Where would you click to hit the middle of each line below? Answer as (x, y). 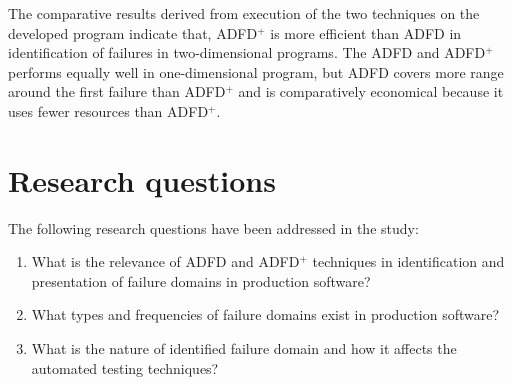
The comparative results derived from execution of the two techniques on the (244, 13)
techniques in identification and (408, 261)
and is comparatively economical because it (371, 91)
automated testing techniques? (125, 367)
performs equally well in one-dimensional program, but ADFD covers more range (256, 71)
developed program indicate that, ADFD (133, 32)
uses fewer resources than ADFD (108, 110)
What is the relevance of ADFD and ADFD (165, 261)
